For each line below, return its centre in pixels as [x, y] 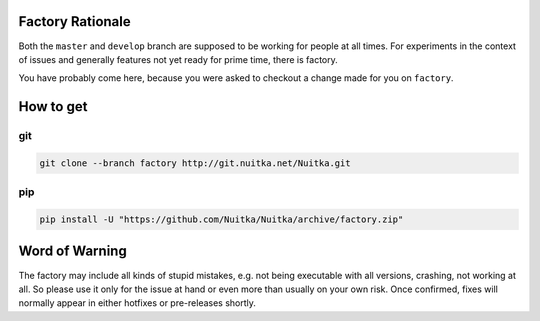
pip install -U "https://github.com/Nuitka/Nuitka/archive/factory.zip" [221, 219]
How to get [53, 106]
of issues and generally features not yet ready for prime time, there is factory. [178, 59]
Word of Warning [72, 251]
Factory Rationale [74, 21]
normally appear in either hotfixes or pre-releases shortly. [137, 303]
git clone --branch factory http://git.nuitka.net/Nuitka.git [195, 163]
